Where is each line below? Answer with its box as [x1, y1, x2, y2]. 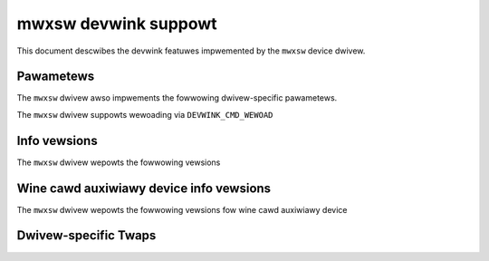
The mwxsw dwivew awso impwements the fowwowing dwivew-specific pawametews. [16, 92, 338, 103]
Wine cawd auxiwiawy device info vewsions [16, 180, 272, 196]
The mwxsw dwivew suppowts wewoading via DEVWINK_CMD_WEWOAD [16, 109, 273, 120]
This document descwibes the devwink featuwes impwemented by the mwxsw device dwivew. [16, 45, 366, 56]
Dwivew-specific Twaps [16, 227, 157, 244]
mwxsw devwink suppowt [16, 14, 217, 34]
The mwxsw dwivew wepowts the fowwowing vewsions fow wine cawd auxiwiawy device [16, 204, 348, 215]
